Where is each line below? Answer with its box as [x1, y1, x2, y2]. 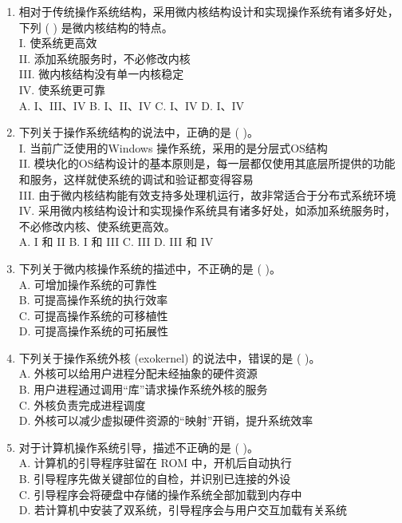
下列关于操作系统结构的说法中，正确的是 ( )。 [18, 124, 259, 141]
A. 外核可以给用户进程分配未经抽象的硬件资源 [18, 365, 258, 382]
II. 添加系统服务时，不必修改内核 [18, 50, 191, 66]
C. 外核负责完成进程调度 [18, 396, 146, 413]
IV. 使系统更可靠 [18, 81, 105, 97]
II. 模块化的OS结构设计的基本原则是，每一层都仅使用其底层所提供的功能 [18, 155, 396, 172]
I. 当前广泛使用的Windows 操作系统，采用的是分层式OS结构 [18, 139, 328, 156]
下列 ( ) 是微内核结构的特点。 [18, 18, 173, 35]
